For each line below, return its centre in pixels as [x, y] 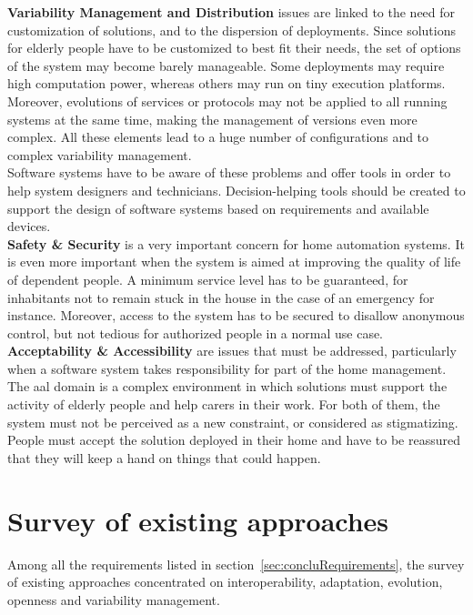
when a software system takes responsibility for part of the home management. [227, 368]
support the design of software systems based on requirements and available [218, 208]
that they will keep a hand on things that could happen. [164, 457]
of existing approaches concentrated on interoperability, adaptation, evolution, [225, 582]
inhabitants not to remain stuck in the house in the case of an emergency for [221, 297]
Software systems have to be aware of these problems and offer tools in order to [229, 172]
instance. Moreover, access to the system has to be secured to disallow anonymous [236, 315]
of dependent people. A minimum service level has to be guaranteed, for [208, 279]
